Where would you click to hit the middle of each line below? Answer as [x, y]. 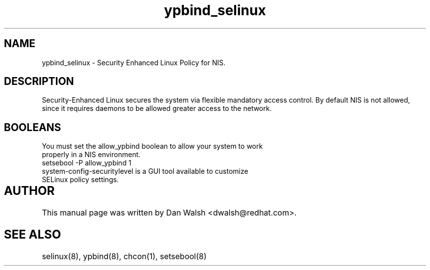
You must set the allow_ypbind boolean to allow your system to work [152, 146]
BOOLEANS [33, 127]
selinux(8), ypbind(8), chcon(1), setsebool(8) [124, 256]
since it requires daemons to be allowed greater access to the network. [157, 108]
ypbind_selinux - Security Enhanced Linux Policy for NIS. [134, 62]
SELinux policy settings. [80, 180]
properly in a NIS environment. [91, 155]
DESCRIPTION [39, 81]
